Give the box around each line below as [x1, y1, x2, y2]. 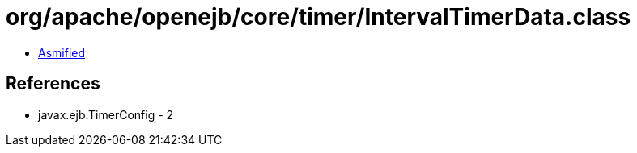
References [6, 73, 100, 94]
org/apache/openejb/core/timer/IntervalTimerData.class [6, 3, 631, 31]
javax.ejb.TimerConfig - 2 [38, 107, 174, 122]
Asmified [38, 45, 86, 60]
